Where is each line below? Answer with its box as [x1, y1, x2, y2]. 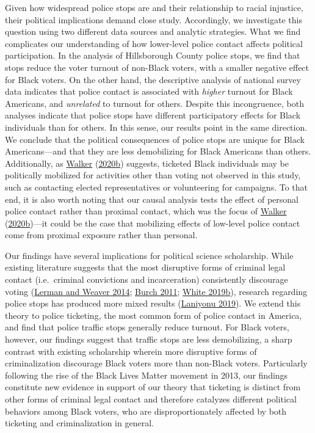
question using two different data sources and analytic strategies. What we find [5, 25, 301, 38]
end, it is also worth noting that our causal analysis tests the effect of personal [5, 192, 299, 205]
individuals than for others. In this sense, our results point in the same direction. [5, 120, 308, 133]
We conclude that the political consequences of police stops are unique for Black [5, 133, 305, 145]
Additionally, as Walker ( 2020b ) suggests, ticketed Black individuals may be [5, 156, 289, 169]
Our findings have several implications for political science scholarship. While [5, 249, 294, 261]
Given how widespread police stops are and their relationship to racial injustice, [5, 1, 303, 13]
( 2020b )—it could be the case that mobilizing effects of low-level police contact [5, 216, 300, 229]
